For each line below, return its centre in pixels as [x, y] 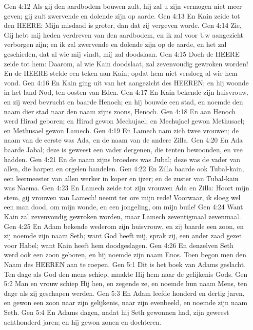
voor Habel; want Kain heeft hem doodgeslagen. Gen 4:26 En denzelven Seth [119, 245]
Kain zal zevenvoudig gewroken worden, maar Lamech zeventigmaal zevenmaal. [123, 217]
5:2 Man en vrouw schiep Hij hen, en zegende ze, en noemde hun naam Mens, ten [126, 283]
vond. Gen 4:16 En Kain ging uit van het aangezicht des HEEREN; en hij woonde [126, 82]
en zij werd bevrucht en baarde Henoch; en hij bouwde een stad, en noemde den [124, 101]
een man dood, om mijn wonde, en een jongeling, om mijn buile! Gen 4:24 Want [124, 207]
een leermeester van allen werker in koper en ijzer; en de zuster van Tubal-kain [121, 178]
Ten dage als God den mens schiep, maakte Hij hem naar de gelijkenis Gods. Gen [126, 274]
